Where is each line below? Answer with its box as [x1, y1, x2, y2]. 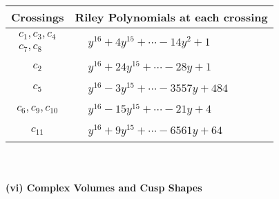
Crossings [11, 9, 64, 25]
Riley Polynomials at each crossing [75, 9, 268, 25]
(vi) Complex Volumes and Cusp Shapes [6, 180, 202, 194]
